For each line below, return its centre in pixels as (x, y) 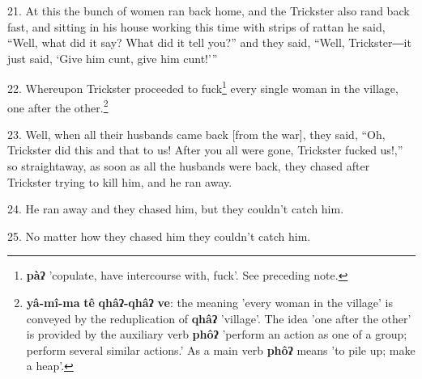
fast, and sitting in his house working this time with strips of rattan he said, (196, 26)
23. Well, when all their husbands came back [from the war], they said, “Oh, (196, 134)
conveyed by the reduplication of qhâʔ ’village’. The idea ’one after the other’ (219, 318)
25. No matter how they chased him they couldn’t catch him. (159, 236)
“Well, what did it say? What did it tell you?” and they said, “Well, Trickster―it (209, 42)
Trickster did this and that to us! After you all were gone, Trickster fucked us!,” (205, 150)
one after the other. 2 (58, 106)
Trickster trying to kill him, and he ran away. (120, 181)
